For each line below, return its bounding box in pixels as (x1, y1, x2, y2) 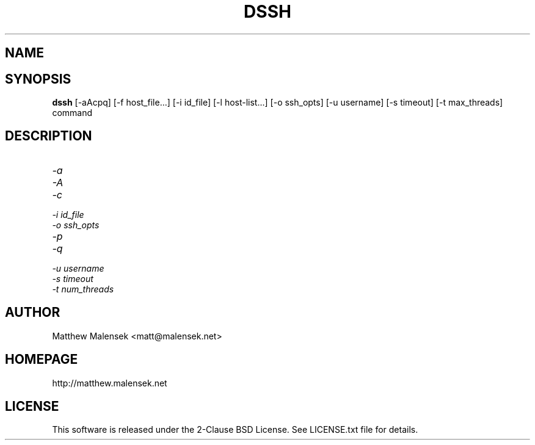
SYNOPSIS (5, 71, 71, 87)
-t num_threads (52, 283, 114, 294)
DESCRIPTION (5, 128, 92, 144)
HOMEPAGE (5, 352, 78, 367)
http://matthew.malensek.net (52, 377, 167, 388)
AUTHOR (5, 305, 60, 320)
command (52, 107, 93, 118)
